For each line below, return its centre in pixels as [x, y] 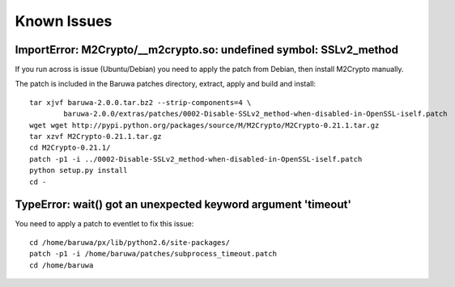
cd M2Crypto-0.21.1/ [70, 148]
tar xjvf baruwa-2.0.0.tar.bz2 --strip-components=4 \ [140, 102]
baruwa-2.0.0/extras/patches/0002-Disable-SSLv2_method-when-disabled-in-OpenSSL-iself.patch [256, 114]
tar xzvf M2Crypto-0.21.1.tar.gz [96, 137]
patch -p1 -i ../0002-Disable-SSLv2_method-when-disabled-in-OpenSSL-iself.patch [196, 159]
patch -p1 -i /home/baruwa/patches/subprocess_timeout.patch [153, 254]
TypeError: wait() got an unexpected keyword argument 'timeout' [183, 205]
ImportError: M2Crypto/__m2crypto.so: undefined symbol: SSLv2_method [206, 50]
